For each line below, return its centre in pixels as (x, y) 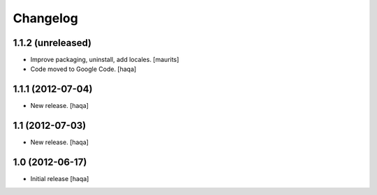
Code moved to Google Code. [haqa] (83, 69)
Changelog (45, 18)
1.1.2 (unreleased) (52, 43)
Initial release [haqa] (60, 179)
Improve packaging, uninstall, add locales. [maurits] (105, 60)
